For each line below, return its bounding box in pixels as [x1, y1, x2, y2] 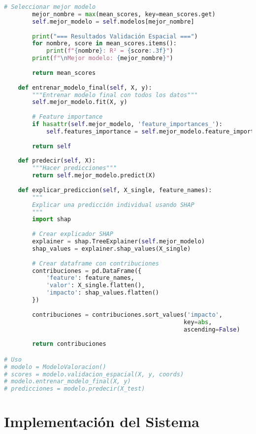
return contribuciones [32, 340, 106, 348]
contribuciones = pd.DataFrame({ [32, 267, 142, 274]
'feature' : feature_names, [46, 274, 134, 282]
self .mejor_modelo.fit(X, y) [32, 99, 128, 106]
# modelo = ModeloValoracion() [4, 363, 106, 370]
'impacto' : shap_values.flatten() [46, 289, 159, 297]
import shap [32, 216, 71, 223]
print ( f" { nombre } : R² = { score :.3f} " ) [46, 47, 173, 55]
